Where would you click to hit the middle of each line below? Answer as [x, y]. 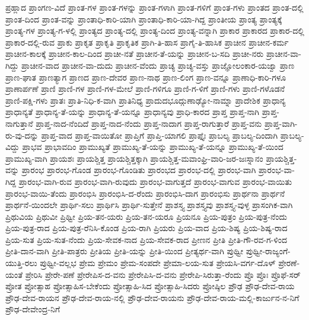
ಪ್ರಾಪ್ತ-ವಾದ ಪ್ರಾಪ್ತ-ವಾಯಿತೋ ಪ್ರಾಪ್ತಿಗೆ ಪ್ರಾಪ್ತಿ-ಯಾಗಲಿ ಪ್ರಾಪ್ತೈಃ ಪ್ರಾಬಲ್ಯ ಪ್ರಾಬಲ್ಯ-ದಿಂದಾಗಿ [160, 135]
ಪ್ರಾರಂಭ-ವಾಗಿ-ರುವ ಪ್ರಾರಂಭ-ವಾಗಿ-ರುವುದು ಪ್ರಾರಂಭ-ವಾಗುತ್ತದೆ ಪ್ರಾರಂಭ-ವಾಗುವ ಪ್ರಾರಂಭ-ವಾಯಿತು [155, 181]
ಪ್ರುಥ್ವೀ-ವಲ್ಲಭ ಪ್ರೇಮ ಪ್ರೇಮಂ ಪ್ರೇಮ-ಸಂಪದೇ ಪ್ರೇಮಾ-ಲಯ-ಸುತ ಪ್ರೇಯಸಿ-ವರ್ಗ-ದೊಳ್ [158, 263]
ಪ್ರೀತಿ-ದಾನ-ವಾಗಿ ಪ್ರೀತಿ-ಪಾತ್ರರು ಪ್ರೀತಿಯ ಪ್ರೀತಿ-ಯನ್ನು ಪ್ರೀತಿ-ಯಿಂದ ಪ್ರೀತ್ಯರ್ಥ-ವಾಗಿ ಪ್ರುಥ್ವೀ [125, 251]
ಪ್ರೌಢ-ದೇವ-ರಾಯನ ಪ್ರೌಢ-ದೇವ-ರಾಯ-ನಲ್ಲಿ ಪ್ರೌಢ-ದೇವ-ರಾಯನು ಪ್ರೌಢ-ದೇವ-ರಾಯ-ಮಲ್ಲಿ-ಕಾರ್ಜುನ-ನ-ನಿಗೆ [152, 297]
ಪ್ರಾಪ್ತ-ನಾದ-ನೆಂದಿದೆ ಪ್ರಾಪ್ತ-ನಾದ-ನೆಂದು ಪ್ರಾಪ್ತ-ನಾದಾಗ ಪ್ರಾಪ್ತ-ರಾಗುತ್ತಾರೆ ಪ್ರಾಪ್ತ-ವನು [149, 123]
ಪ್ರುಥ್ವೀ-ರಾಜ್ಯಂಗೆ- [268, 251]
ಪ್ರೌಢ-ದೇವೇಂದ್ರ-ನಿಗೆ [33, 309]
